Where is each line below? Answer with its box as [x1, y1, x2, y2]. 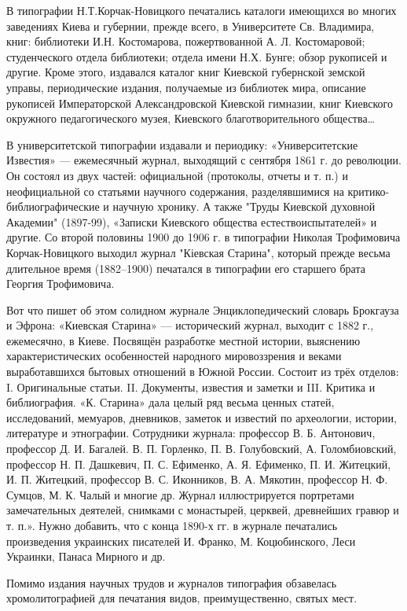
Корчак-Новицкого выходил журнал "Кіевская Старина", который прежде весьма [6, 244, 390, 260]
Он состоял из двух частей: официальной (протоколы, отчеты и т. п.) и [6, 167, 348, 183]
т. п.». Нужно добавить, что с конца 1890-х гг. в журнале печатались [6, 517, 338, 533]
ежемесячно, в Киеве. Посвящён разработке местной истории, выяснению [6, 332, 361, 348]
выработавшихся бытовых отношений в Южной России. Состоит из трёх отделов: [6, 363, 399, 380]
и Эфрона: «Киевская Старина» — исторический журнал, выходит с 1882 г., [6, 317, 374, 333]
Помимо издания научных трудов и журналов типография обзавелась [6, 574, 337, 591]
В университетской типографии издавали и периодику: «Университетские [6, 136, 358, 153]
